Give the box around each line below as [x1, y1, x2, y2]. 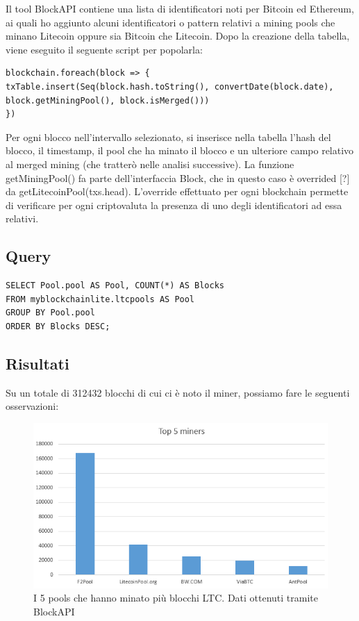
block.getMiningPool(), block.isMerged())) [6, 95, 210, 106]
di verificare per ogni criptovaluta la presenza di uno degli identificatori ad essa [6, 197, 342, 212]
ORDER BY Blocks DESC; [6, 321, 110, 331]
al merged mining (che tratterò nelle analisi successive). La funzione [6, 156, 294, 171]
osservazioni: [6, 399, 59, 413]
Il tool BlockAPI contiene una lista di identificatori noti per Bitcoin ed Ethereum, [6, 1, 354, 15]
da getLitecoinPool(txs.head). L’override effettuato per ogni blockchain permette [6, 184, 349, 199]
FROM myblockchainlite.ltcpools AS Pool [6, 294, 195, 304]
